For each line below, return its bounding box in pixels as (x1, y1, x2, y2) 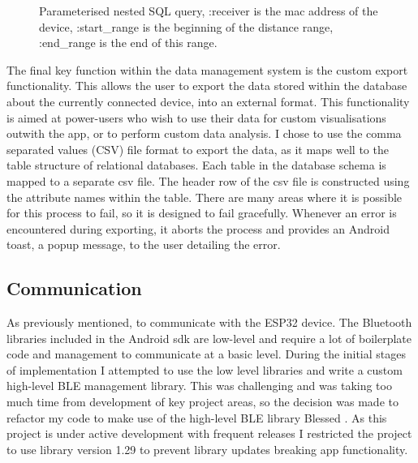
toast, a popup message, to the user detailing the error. (6, 236, 281, 253)
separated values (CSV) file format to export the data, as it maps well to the (6, 140, 389, 157)
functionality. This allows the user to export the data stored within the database (6, 77, 407, 94)
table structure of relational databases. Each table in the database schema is (6, 156, 386, 174)
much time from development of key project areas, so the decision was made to (6, 393, 399, 410)
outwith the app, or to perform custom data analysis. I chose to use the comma (6, 125, 402, 142)
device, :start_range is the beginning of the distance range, (39, 18, 334, 35)
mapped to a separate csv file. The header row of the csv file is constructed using (6, 172, 410, 189)
